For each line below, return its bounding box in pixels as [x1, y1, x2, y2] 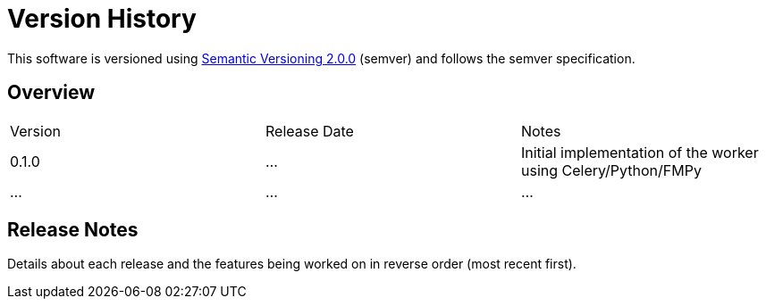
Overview [7, 81, 96, 104]
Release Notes [7, 219, 139, 242]
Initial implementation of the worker [520, 143, 759, 161]
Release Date [265, 121, 354, 140]
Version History [7, 4, 197, 34]
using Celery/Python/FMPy [520, 161, 702, 179]
